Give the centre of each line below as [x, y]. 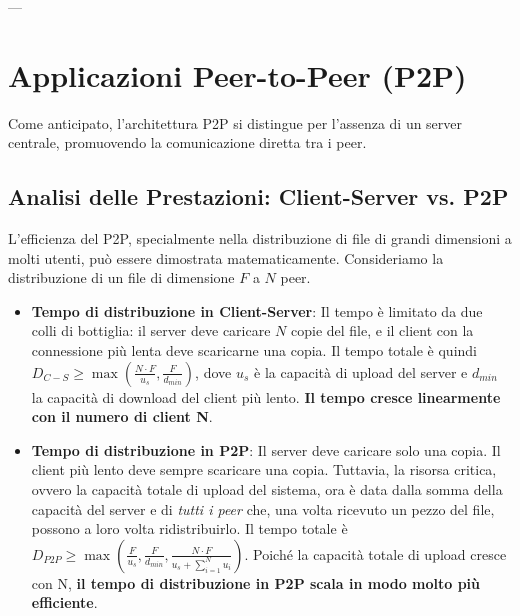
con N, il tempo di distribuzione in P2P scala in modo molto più [255, 582]
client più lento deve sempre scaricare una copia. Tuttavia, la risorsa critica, [264, 469]
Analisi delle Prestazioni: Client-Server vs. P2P [258, 196]
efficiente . [64, 602]
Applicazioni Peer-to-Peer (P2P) [237, 74]
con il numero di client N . [122, 416]
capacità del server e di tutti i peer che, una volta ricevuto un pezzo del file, [263, 508]
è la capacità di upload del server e [361, 371]
